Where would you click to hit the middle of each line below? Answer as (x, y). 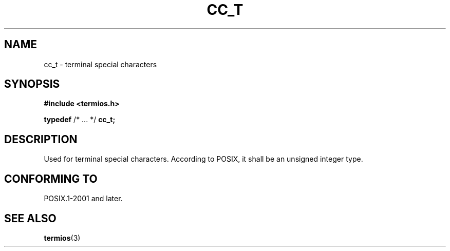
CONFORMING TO (51, 179)
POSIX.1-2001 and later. (83, 199)
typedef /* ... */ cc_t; (80, 120)
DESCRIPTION (41, 139)
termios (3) (62, 238)
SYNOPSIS (32, 84)
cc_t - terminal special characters (100, 64)
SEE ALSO (30, 218)
